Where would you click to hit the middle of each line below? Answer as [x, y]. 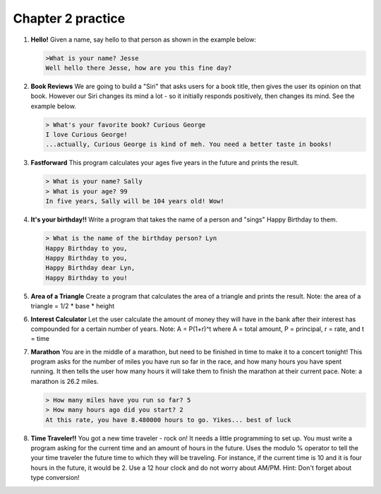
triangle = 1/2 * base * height [73, 306]
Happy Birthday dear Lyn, [90, 268]
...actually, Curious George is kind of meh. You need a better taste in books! [189, 144]
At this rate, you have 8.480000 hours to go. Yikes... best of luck [168, 420]
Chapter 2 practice [69, 18]
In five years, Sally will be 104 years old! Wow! [135, 201]
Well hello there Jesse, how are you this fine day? [139, 68]
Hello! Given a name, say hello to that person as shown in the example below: [144, 40]
